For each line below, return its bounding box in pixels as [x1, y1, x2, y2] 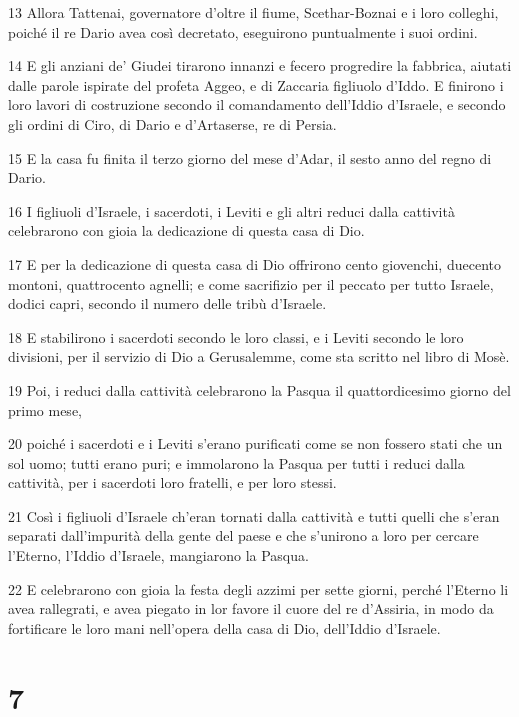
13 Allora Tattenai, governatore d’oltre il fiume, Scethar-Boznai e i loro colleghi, [8, 2, 499, 22]
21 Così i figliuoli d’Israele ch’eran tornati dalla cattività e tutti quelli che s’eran [8, 505, 500, 526]
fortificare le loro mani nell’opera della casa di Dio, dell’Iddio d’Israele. [8, 617, 441, 638]
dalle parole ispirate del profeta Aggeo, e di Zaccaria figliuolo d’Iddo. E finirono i [8, 74, 504, 95]
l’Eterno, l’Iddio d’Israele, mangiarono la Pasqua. [8, 545, 309, 566]
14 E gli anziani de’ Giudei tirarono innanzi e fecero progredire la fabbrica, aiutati [8, 55, 512, 76]
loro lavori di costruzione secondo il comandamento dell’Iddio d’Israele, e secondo [8, 94, 506, 115]
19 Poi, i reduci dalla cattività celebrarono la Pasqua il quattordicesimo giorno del [8, 379, 511, 400]
